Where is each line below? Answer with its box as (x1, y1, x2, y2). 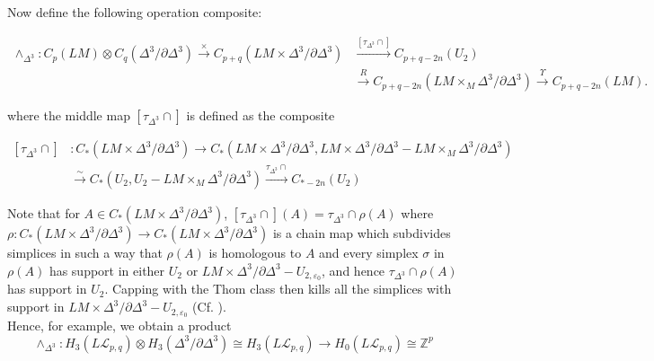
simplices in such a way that (7, 243, 163, 261)
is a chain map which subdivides (272, 224, 451, 242)
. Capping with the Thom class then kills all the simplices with (104, 279, 452, 298)
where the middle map (7, 106, 130, 125)
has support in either (49, 260, 165, 279)
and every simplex (319, 243, 419, 261)
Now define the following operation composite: (7, 3, 262, 21)
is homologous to (208, 243, 302, 261)
